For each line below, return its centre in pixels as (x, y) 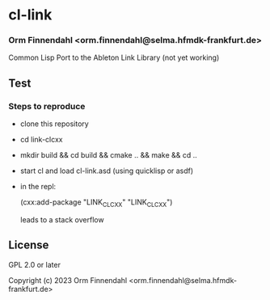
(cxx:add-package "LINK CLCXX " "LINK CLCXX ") (96, 203)
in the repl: (38, 187)
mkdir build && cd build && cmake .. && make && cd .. (109, 155)
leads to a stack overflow (62, 219)
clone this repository (54, 124)
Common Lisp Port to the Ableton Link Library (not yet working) (114, 57)
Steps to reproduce (47, 106)
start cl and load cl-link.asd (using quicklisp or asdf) (107, 171)
